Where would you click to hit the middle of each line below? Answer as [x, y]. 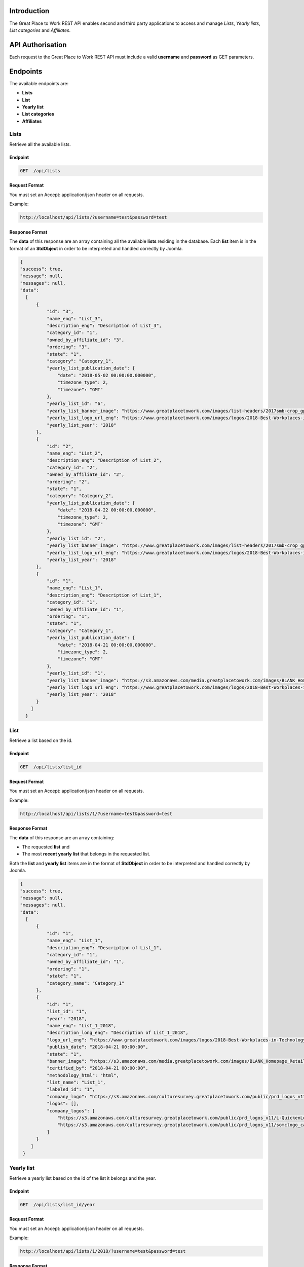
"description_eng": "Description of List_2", [104, 460]
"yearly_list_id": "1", [76, 673]
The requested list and [46, 847]
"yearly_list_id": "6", [76, 404]
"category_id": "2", [72, 467]
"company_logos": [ [71, 1111]
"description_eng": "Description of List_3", [104, 326]
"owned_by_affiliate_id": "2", [85, 475]
